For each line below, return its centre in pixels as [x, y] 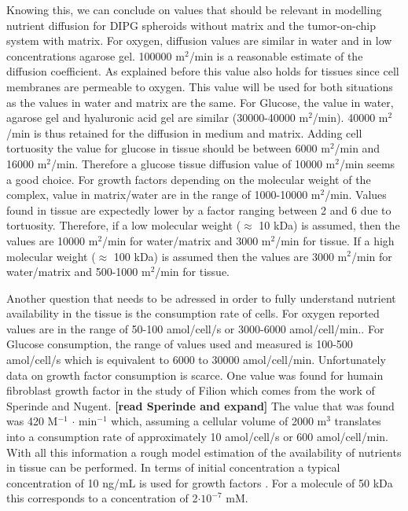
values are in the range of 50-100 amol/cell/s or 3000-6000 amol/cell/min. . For [195, 328]
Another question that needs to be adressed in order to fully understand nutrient [201, 298]
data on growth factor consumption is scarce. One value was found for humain [195, 375]
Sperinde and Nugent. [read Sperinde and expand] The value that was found [200, 405]
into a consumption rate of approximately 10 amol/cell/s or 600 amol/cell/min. [197, 437]
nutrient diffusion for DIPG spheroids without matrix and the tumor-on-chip [191, 25]
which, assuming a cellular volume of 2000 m [219, 421]
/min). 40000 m [350, 118]
